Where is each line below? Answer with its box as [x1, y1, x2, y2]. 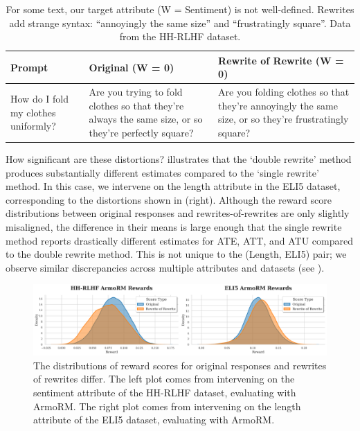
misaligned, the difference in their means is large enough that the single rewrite [6, 220, 342, 234]
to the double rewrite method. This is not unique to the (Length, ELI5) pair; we [6, 247, 347, 261]
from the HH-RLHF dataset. [119, 29, 241, 44]
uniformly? [10, 118, 56, 133]
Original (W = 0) [89, 60, 174, 74]
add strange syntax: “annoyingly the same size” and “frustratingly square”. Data [9, 15, 351, 30]
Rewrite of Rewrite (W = [218, 53, 344, 67]
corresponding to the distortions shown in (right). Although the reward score [6, 192, 332, 206]
